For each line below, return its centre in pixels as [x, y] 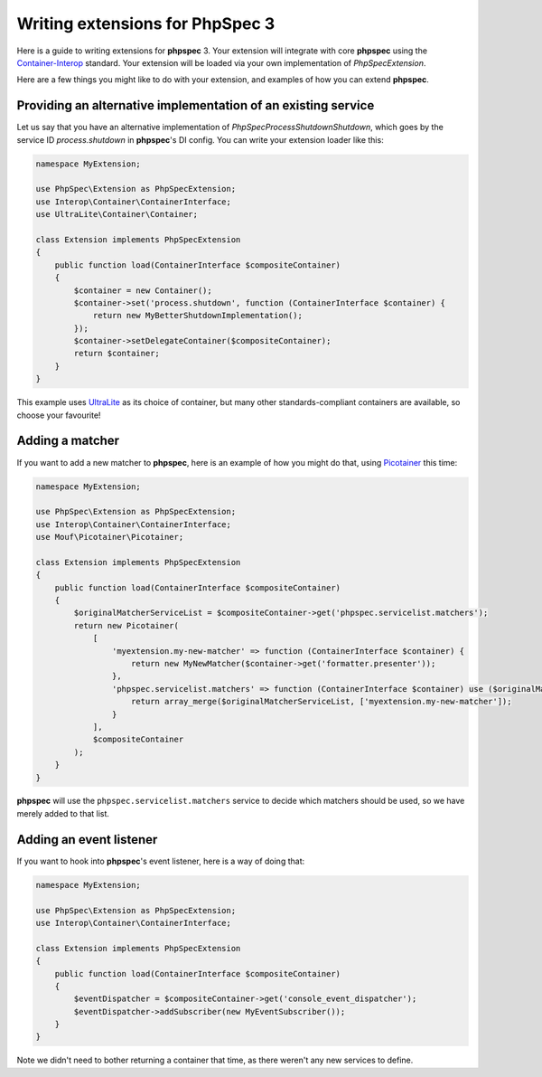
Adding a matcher [68, 441]
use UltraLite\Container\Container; [117, 214]
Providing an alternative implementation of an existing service [196, 105]
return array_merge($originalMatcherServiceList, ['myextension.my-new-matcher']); [322, 702]
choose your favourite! [59, 415]
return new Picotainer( [126, 625]
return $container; [117, 354]
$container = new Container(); [143, 290]
